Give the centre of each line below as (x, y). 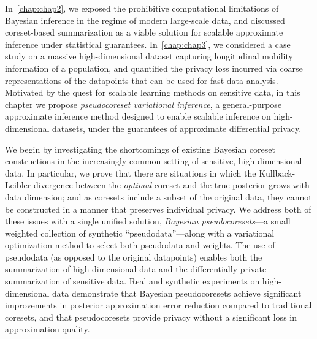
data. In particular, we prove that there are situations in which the (131, 173)
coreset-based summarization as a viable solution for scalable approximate (144, 32)
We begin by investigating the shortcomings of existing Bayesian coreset (140, 149)
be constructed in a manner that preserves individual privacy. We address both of (158, 209)
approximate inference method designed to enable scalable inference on (138, 116)
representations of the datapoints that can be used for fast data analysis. (142, 80)
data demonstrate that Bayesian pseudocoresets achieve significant (177, 293)
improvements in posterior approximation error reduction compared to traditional (158, 305)
